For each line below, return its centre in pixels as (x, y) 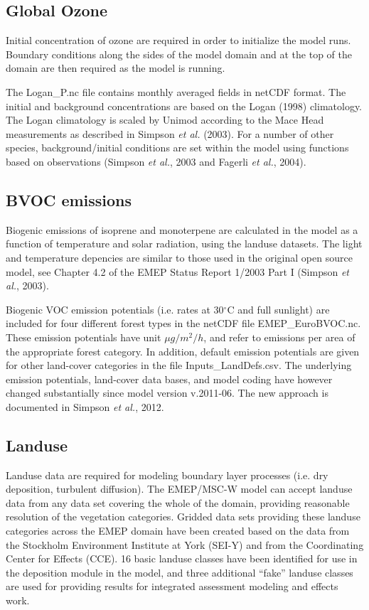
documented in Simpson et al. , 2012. (85, 406)
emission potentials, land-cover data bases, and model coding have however (169, 379)
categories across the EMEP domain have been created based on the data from (178, 531)
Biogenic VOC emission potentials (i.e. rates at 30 (115, 309)
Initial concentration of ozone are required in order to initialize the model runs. (178, 40)
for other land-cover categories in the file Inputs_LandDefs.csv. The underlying (179, 365)
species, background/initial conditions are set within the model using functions (177, 148)
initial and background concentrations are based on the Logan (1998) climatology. (184, 106)
